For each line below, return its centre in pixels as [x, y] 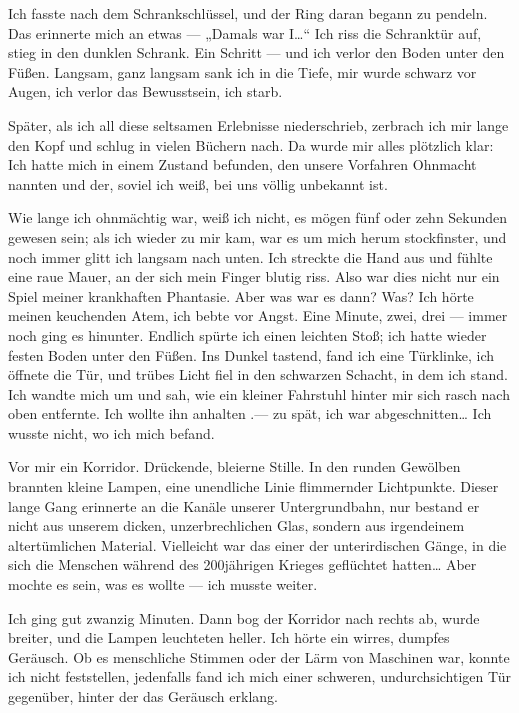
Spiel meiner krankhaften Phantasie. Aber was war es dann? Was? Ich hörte [241, 295]
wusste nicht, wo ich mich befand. [111, 432]
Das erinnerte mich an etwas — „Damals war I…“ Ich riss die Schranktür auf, [245, 32]
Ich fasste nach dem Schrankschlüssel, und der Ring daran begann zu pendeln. [248, 13]
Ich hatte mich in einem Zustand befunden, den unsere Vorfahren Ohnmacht [242, 164]
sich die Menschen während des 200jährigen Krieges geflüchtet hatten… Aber [242, 564]
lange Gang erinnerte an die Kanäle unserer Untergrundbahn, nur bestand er [244, 505]
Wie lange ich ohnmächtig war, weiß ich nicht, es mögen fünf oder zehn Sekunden [258, 217]
